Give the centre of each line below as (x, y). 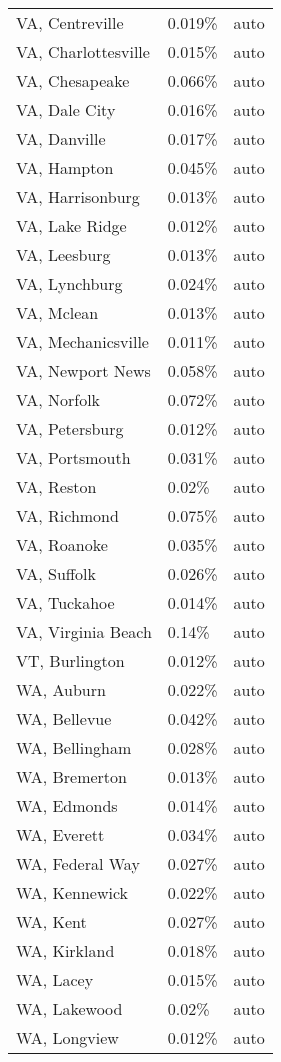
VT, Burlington (70, 660)
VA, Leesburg (63, 254)
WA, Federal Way (78, 863)
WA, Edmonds (67, 805)
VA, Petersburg (70, 428)
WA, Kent (51, 921)
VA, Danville (61, 138)
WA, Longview (67, 1037)
